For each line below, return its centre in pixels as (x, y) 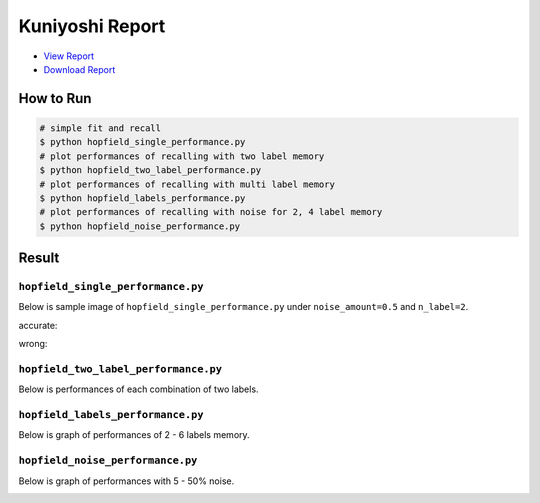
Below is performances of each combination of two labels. (138, 389)
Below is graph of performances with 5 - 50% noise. (126, 481)
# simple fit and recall (100, 128)
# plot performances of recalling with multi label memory (187, 184)
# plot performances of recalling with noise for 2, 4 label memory (211, 212)
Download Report (79, 69)
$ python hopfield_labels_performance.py (142, 198)
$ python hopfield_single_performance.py (142, 142)
